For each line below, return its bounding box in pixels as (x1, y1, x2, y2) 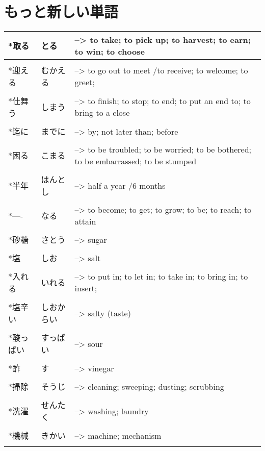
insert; (74, 282, 97, 294)
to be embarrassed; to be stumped (74, 155, 197, 167)
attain (74, 215, 96, 228)
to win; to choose (74, 45, 145, 58)
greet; (74, 76, 95, 88)
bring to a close (74, 107, 130, 119)
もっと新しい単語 (4, 1, 119, 22)
